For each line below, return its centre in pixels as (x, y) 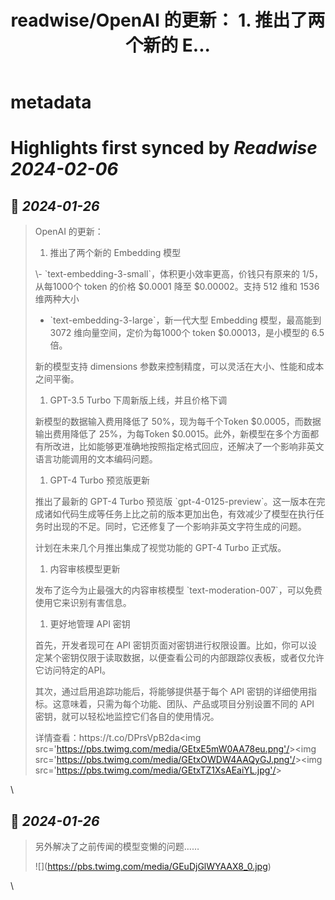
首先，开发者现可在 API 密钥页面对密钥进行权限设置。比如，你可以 (171, 645)
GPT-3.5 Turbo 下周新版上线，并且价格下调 (138, 400)
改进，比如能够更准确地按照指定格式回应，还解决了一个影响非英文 (188, 447)
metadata (51, 102)
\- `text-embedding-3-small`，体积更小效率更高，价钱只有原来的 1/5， (178, 274)
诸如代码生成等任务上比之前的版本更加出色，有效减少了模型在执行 (179, 514)
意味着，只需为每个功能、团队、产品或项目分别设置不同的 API (188, 704)
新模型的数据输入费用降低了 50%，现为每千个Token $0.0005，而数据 (178, 422)
